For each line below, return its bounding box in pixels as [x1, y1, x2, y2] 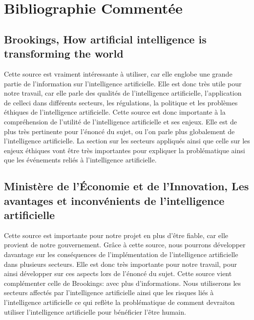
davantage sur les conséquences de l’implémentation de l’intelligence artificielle [4, 249, 238, 260]
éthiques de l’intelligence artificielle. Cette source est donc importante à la [4, 107, 226, 117]
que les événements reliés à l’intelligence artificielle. [4, 155, 157, 165]
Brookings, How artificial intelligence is [4, 31, 207, 46]
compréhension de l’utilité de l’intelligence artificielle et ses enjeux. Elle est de [4, 116, 237, 126]
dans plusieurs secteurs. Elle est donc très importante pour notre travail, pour [4, 259, 237, 269]
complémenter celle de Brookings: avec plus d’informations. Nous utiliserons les [4, 278, 241, 288]
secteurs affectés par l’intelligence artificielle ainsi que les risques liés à [4, 287, 214, 298]
